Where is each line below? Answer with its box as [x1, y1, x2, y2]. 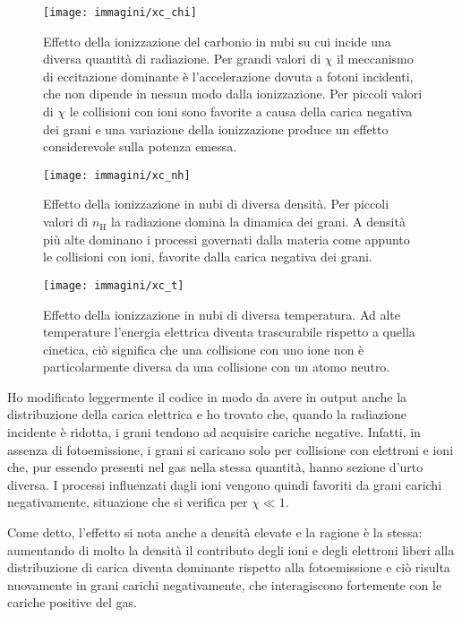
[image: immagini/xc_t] [43, 279, 184, 292]
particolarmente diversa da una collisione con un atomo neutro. [43, 357, 390, 376]
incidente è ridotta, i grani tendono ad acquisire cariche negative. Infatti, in [7, 423, 421, 441]
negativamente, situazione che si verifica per [7, 493, 248, 511]
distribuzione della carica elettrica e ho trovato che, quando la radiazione [7, 405, 406, 424]
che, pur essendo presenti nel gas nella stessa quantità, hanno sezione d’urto [7, 458, 423, 476]
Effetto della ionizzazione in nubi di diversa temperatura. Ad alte [43, 304, 401, 323]
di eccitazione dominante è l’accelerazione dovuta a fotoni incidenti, [43, 66, 414, 85]
